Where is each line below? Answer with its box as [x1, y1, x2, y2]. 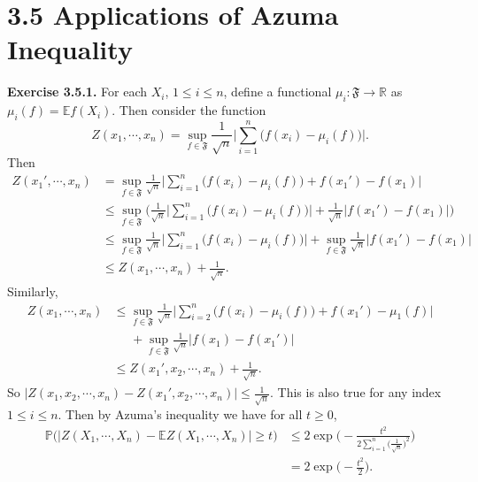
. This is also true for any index [270, 383, 442, 402]
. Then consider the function [112, 101, 266, 119]
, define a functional [223, 82, 332, 101]
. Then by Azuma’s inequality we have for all [58, 405, 303, 424]
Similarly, [7, 282, 58, 301]
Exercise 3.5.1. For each [7, 82, 147, 101]
